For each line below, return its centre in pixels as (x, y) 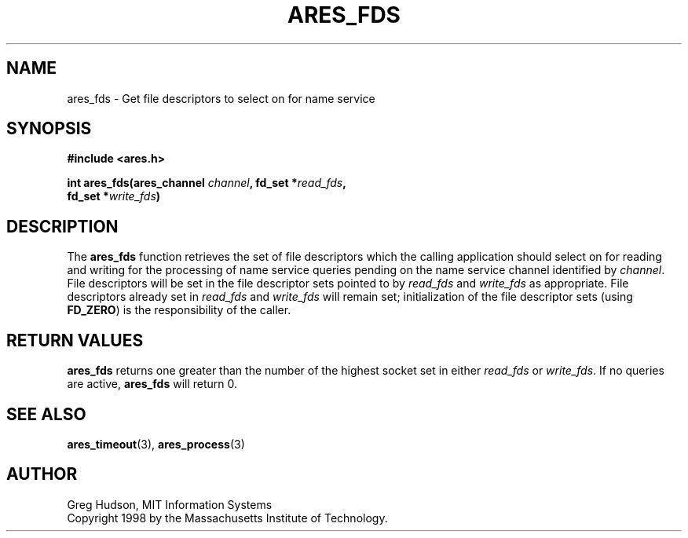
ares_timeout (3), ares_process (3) (156, 444)
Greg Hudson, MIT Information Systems (170, 504)
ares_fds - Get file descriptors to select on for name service (221, 98)
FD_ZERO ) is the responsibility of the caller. (179, 310)
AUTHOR (42, 474)
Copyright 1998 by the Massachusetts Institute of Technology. (227, 518)
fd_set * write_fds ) (114, 196)
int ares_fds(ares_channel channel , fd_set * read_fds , (207, 183)
